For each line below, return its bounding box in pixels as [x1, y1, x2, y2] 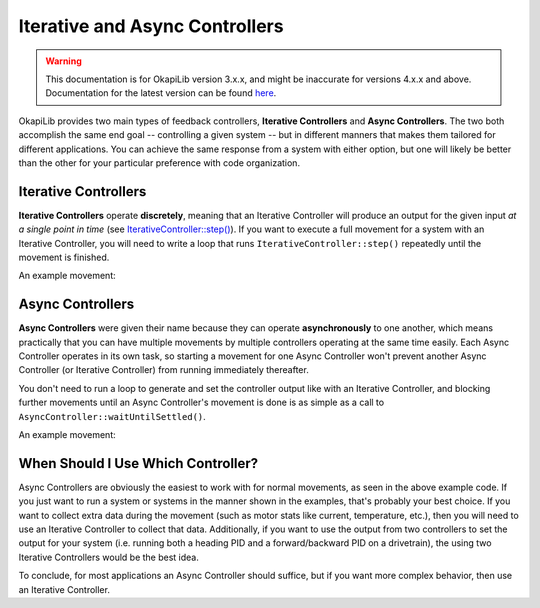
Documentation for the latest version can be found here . [45, 87, 277, 99]
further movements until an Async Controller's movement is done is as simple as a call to [18, 396, 385, 409]
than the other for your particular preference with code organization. [18, 156, 300, 169]
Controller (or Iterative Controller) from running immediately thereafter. [18, 364, 309, 376]
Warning [45, 55, 82, 67]
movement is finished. [18, 251, 110, 263]
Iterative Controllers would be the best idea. [18, 551, 200, 563]
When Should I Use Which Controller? [18, 455, 259, 472]
